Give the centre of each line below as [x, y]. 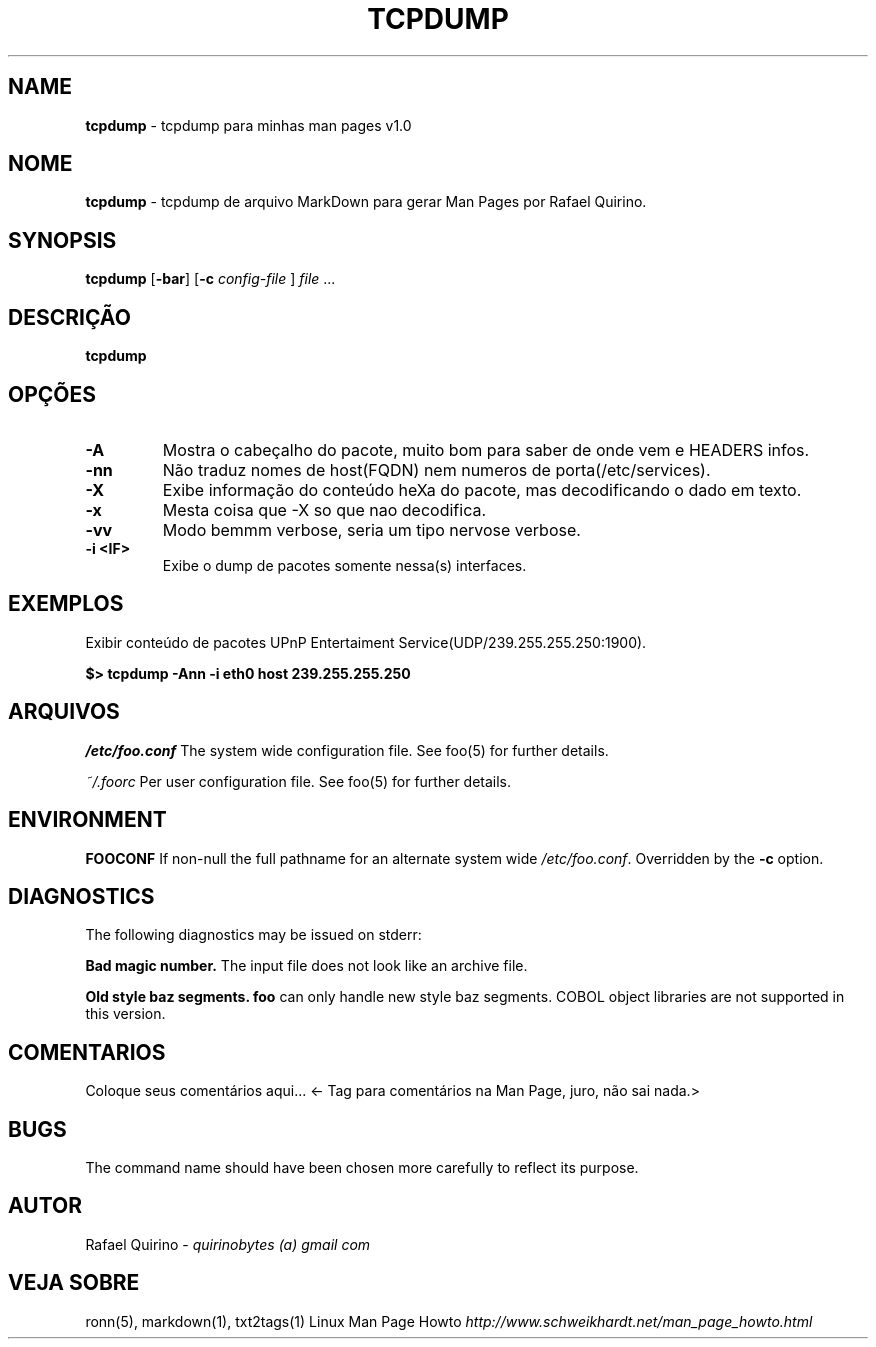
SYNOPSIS [62, 240]
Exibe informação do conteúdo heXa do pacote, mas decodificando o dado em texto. [482, 489]
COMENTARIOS [87, 1052]
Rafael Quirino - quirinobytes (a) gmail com [228, 1244]
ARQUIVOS [64, 712]
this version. [125, 1014]
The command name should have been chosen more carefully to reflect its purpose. [362, 1168]
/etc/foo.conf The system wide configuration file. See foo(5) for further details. [347, 750]
